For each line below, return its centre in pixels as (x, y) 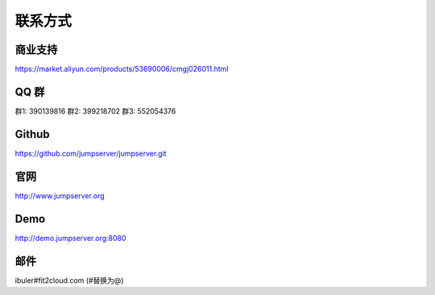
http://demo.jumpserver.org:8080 (70, 238)
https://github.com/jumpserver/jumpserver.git (91, 153)
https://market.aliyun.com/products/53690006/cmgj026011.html (122, 69)
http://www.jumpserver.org (60, 195)
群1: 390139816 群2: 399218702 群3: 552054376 (95, 111)
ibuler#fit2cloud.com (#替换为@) (69, 280)
